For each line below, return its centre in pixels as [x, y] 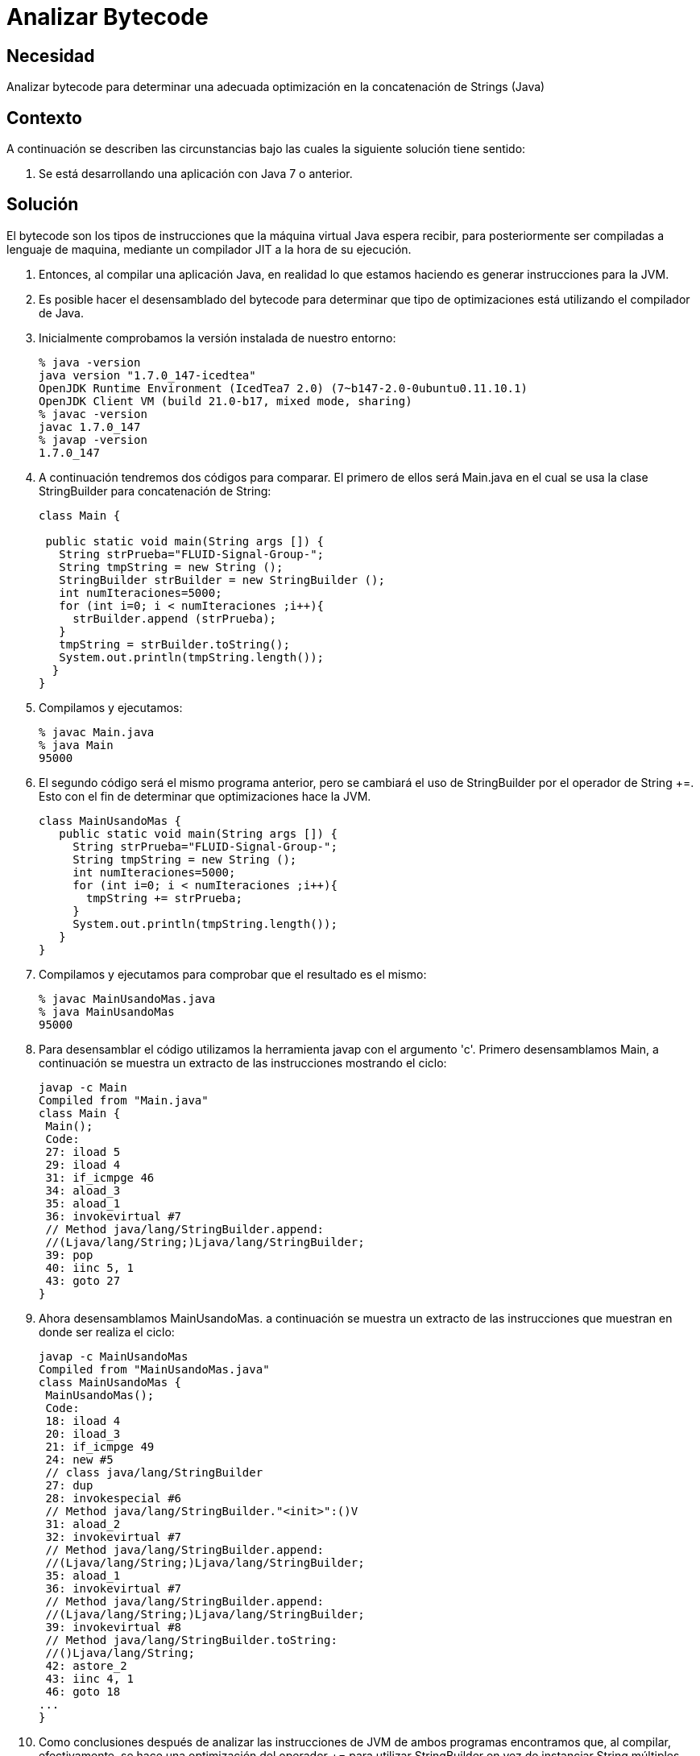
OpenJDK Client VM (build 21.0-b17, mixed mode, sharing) [226, 401]
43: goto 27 [83, 1280]
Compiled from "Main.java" [124, 1100]
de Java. [62, 313]
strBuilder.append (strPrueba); [175, 618]
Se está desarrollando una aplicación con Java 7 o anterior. [196, 174]
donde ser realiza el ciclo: [107, 1331]
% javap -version [93, 439]
